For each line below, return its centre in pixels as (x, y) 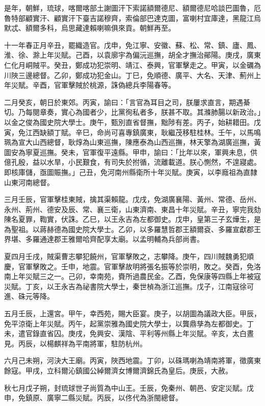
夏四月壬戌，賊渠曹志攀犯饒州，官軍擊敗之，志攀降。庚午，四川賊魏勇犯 (125, 256)
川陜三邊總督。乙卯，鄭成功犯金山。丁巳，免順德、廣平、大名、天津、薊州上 (132, 75)
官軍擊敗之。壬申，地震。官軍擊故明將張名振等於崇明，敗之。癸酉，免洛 (139, 266)
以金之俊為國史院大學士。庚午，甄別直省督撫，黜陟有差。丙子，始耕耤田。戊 (132, 122)
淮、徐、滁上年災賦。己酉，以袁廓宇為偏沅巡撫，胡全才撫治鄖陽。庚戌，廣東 (132, 55)
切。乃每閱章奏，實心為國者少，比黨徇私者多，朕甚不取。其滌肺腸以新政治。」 (132, 112)
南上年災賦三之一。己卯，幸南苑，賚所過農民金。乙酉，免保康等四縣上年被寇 (132, 276)
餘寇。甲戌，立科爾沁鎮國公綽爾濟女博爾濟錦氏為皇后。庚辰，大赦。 (118, 370)
